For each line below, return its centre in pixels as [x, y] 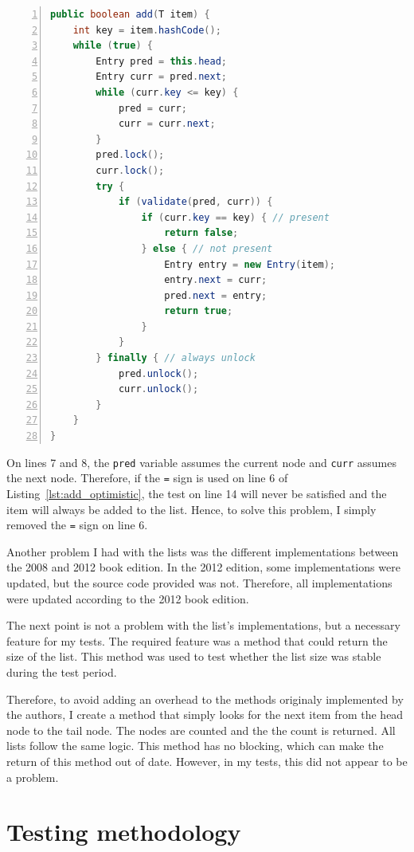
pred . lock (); [130, 155]
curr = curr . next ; [167, 124]
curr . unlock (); [158, 389]
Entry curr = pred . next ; [161, 77]
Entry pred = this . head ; [161, 61]
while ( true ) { [113, 46]
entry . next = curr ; [216, 280]
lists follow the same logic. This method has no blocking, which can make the [195, 746]
